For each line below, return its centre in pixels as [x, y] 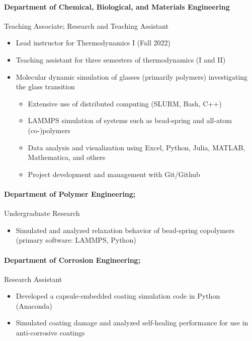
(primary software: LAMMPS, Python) [76, 240]
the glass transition [45, 87]
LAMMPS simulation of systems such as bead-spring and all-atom [130, 120]
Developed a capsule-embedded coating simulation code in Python [118, 296]
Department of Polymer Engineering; [70, 193]
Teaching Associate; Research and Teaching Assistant [86, 25]
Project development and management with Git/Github [114, 174]
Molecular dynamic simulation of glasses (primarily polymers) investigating [132, 76]
